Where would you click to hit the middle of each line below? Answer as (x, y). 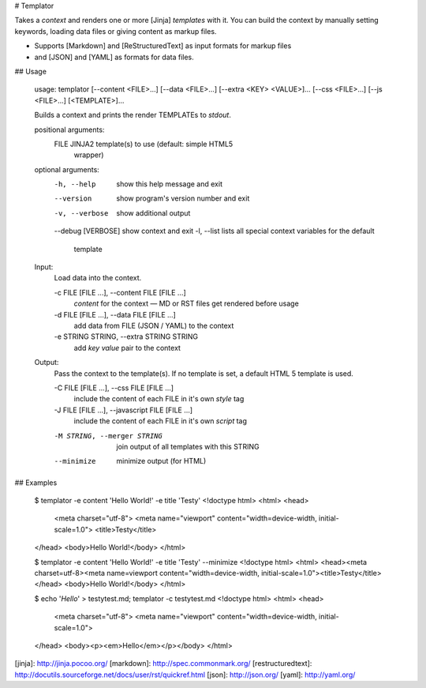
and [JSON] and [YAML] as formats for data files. (114, 57)
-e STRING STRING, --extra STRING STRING (126, 336)
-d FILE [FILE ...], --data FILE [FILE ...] (115, 314)
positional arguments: (69, 130)
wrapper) (89, 155)
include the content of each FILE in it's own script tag (161, 421)
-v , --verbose (81, 213)
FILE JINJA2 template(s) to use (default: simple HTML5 (144, 144)
